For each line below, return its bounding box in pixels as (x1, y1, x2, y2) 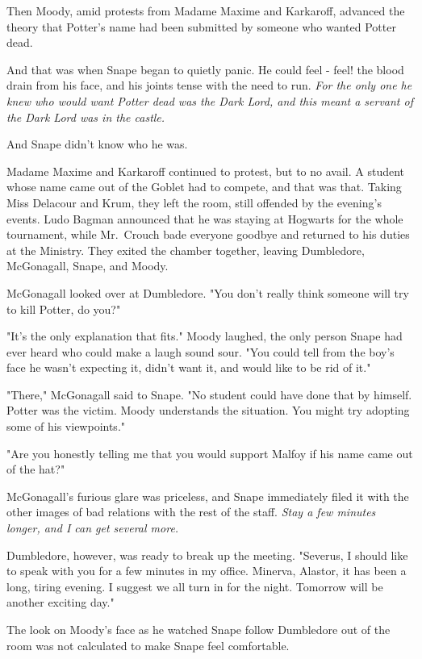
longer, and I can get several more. (6, 519, 179, 536)
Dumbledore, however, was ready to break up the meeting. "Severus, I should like (6, 546, 408, 563)
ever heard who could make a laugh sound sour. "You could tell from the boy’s (6, 343, 395, 360)
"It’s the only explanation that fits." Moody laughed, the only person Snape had (6, 327, 403, 344)
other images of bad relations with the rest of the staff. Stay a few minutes (6, 503, 376, 520)
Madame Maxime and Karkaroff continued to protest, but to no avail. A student (6, 162, 405, 179)
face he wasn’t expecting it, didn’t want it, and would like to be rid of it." (6, 359, 371, 376)
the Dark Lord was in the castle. (6, 108, 165, 125)
